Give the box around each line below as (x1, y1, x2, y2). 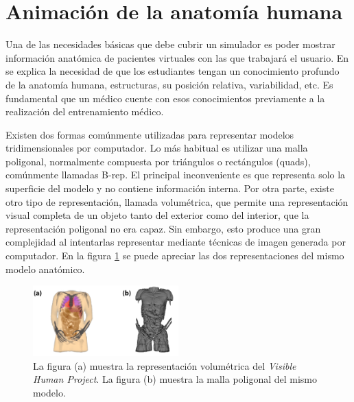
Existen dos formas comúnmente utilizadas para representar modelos (5, 127, 294, 141)
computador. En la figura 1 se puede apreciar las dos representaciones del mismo (5, 248, 344, 263)
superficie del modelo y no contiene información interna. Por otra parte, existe (5, 181, 334, 196)
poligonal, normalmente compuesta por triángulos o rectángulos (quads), (5, 154, 311, 168)
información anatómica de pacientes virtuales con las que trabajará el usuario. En (5, 50, 349, 64)
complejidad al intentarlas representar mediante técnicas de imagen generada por (5, 235, 346, 249)
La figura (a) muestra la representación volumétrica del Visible (33, 358, 296, 373)
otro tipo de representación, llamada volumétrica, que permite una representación (5, 194, 349, 209)
